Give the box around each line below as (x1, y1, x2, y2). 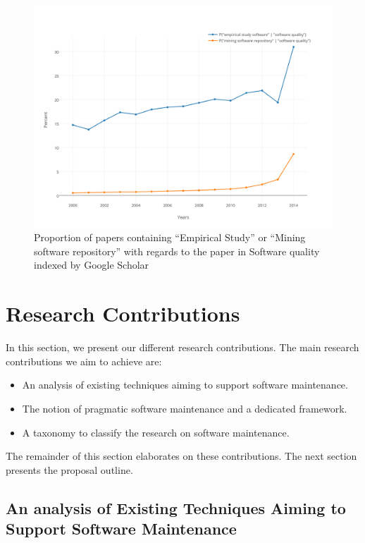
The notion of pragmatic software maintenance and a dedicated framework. (22, 401, 347, 415)
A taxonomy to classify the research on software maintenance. (22, 425, 290, 439)
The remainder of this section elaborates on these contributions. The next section (6, 449, 357, 463)
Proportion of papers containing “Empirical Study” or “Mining (34, 230, 306, 245)
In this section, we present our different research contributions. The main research (6, 340, 359, 355)
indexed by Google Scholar (34, 257, 149, 272)
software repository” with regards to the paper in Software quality (34, 243, 320, 258)
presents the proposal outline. (6, 462, 133, 477)
